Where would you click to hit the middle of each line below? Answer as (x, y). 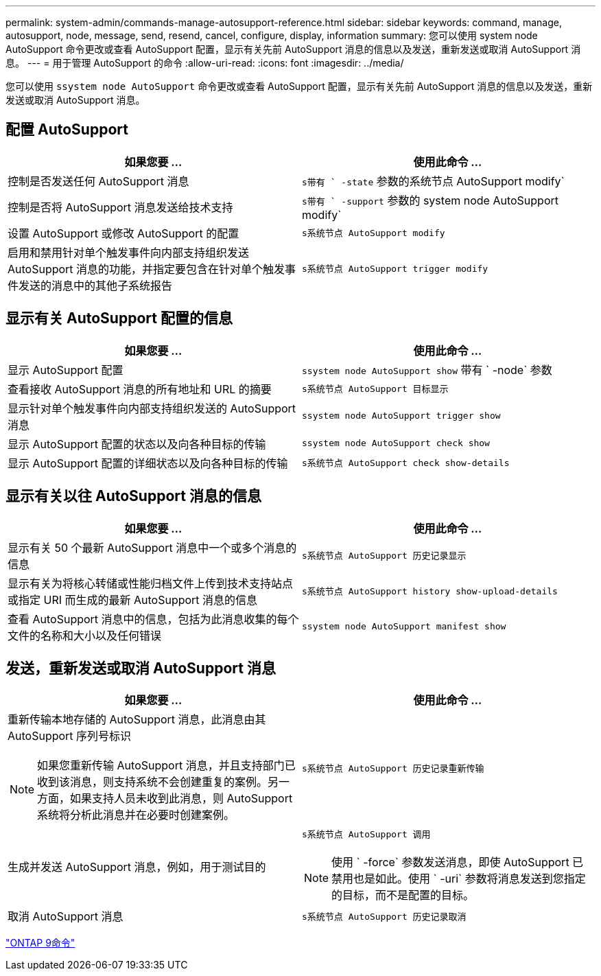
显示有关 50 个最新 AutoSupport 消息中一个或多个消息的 (152, 547)
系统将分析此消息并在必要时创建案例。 (136, 815)
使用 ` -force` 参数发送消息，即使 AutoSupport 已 (458, 862)
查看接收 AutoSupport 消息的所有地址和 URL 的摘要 (140, 389)
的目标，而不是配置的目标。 (403, 895)
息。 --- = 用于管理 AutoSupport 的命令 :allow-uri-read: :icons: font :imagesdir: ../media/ (205, 63)
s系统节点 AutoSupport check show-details (406, 463)
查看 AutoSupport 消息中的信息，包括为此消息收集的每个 (153, 619)
